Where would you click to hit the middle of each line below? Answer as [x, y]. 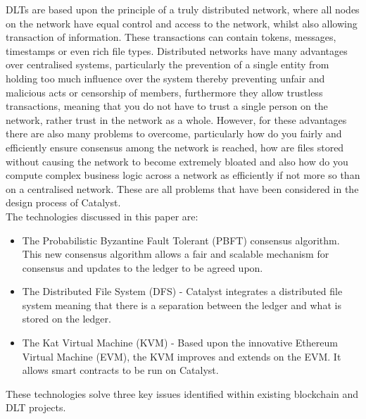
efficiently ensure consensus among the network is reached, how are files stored [175, 147]
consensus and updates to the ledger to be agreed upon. [143, 267]
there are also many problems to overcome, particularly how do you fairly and [174, 133]
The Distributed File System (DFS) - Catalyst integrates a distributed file [182, 291]
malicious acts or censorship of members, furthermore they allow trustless [164, 92]
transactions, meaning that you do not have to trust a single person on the [167, 106]
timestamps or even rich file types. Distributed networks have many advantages [177, 50]
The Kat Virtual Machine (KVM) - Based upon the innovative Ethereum [180, 343]
